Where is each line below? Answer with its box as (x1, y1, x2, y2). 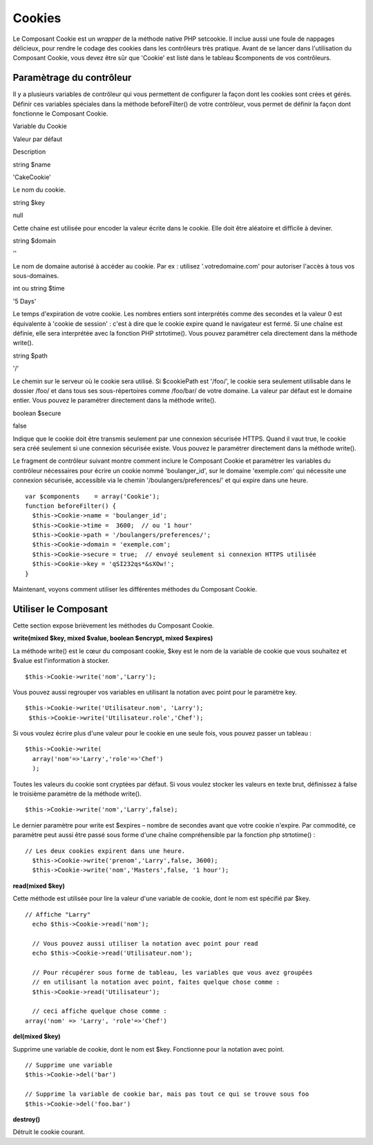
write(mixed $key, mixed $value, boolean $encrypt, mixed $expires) (12, 634, 213, 643)
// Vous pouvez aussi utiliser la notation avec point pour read (32, 940, 258, 947)
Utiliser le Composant (12, 603, 108, 615)
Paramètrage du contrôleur (12, 72, 132, 84)
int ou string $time (12, 284, 65, 293)
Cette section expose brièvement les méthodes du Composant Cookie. (12, 621, 214, 630)
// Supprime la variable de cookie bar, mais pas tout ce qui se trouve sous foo (25, 1090, 309, 1098)
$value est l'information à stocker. (12, 657, 110, 665)
